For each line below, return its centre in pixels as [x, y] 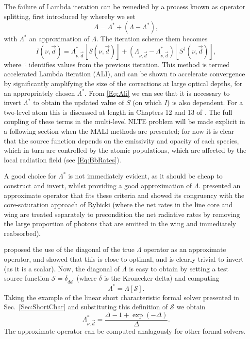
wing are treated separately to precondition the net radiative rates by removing [122, 214]
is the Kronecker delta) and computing [162, 278]
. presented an [220, 185]
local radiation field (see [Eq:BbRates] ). [63, 159]
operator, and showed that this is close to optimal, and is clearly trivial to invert [124, 259]
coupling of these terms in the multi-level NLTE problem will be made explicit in [125, 121]
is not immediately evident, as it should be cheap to [145, 176]
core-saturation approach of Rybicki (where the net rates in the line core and [118, 205]
